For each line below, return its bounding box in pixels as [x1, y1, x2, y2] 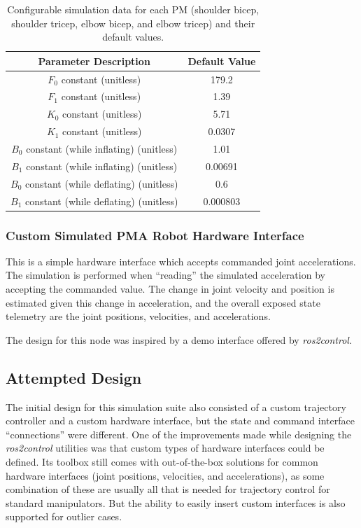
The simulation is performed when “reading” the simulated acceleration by [6, 268, 325, 282]
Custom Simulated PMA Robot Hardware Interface [6, 226, 304, 244]
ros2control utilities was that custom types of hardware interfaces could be [6, 440, 325, 455]
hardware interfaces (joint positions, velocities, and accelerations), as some [6, 468, 325, 482]
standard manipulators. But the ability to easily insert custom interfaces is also [6, 495, 346, 510]
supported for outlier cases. [6, 509, 122, 524]
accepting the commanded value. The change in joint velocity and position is [6, 282, 334, 296]
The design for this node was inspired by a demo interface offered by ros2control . [6, 332, 352, 347]
